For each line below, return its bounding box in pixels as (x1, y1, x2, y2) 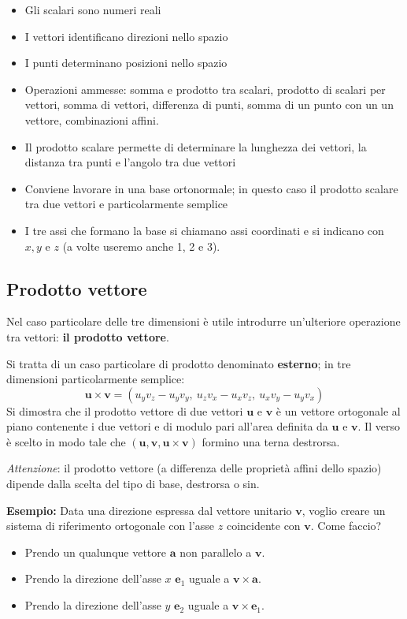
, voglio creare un (302, 502, 386, 518)
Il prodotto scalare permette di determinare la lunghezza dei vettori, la (24, 138, 367, 155)
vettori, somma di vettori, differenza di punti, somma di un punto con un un (24, 96, 394, 113)
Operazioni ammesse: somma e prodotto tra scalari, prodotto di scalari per (24, 80, 386, 97)
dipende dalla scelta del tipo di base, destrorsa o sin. (6, 475, 260, 492)
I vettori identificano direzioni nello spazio (24, 28, 228, 44)
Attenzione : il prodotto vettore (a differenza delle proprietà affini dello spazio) (6, 460, 382, 476)
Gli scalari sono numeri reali (24, 2, 161, 17)
